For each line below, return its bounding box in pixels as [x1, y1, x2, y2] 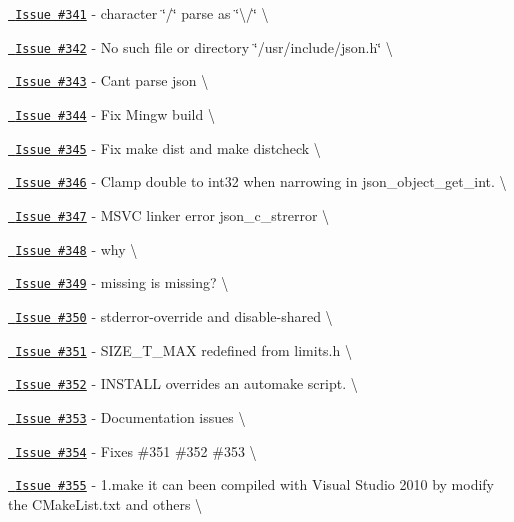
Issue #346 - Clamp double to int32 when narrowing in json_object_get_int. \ [15, 171, 507, 192]
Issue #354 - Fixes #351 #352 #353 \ [15, 440, 257, 461]
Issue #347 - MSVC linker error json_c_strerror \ [15, 204, 330, 225]
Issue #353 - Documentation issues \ [15, 406, 246, 427]
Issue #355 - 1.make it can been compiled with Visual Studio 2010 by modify [15, 474, 495, 495]
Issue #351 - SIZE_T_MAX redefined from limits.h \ [15, 339, 352, 360]
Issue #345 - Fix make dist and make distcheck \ [15, 137, 321, 158]
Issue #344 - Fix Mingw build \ [15, 103, 215, 124]
